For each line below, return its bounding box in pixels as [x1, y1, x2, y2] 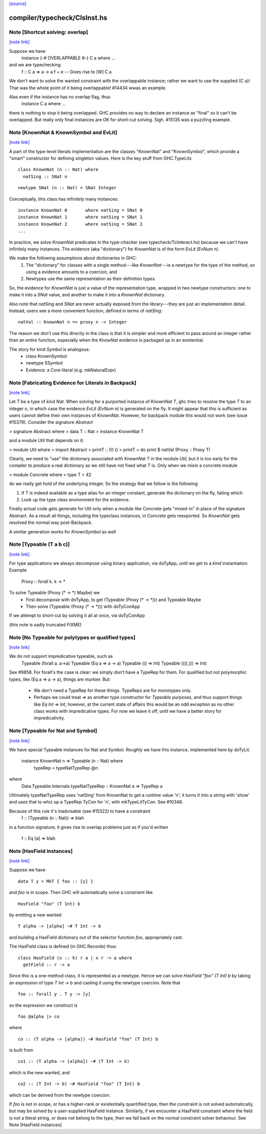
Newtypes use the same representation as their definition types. [26, 276, 156, 282]
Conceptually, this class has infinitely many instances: [9, 196, 119, 202]
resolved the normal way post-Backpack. [9, 520, 93, 526]
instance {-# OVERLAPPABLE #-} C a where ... [21, 55, 116, 61]
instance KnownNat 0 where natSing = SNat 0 [18, 207, 143, 213]
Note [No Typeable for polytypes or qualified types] [9, 634, 135, 641]
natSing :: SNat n [23, 173, 67, 179]
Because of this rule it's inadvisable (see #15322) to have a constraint [9, 808, 151, 814]
